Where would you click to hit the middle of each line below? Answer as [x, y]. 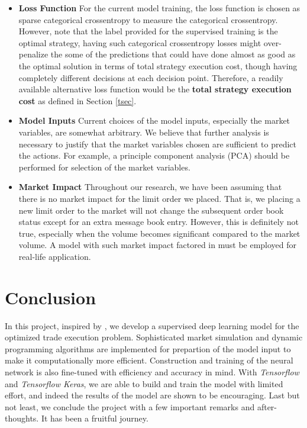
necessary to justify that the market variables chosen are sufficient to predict [158, 144]
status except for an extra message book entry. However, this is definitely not [159, 222]
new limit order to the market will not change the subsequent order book [151, 210]
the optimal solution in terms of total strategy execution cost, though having [158, 65]
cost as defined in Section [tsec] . [77, 100]
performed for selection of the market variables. [104, 167]
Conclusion [51, 297]
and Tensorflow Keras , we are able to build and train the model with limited [144, 383]
